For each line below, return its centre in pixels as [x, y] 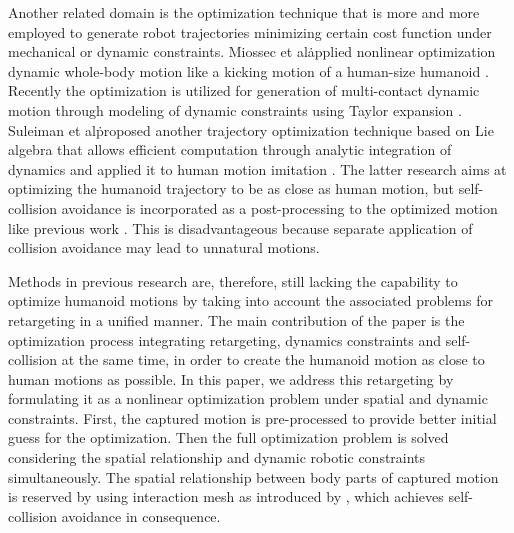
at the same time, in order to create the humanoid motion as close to [273, 359]
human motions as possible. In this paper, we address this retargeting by [231, 378]
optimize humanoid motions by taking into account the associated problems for [250, 300]
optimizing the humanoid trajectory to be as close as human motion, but [231, 188]
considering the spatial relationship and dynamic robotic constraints [217, 457]
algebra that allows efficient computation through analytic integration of [230, 149]
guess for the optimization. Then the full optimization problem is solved [228, 437]
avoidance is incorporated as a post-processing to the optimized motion [279, 207]
